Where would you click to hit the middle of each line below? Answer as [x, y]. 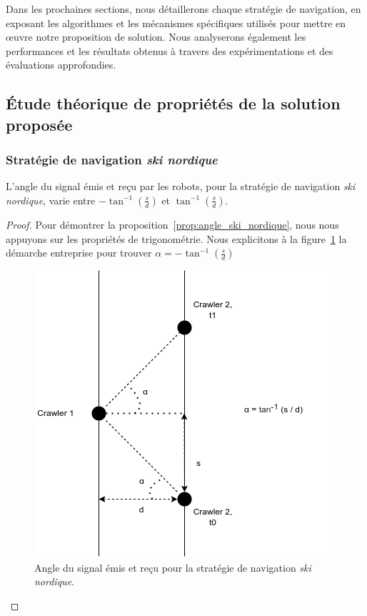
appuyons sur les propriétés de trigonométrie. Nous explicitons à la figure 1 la [176, 238]
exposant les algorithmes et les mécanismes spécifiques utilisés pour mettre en [176, 23]
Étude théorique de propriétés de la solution [173, 103]
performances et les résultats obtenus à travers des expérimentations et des [170, 50]
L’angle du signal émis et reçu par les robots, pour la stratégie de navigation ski [181, 186]
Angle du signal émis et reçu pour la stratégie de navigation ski [173, 567]
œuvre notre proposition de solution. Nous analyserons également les [156, 37]
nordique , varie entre [51, 200]
